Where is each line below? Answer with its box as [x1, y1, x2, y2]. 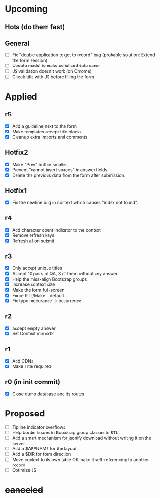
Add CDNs [12, 358, 33, 364]
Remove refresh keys [12, 232, 55, 238]
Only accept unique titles [12, 265, 62, 271]
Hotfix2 [5, 149, 28, 157]
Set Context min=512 [12, 331, 54, 336]
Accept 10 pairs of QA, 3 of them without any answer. [12, 270, 119, 276]
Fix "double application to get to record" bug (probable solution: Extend [12, 52, 155, 58]
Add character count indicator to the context [12, 227, 101, 232]
